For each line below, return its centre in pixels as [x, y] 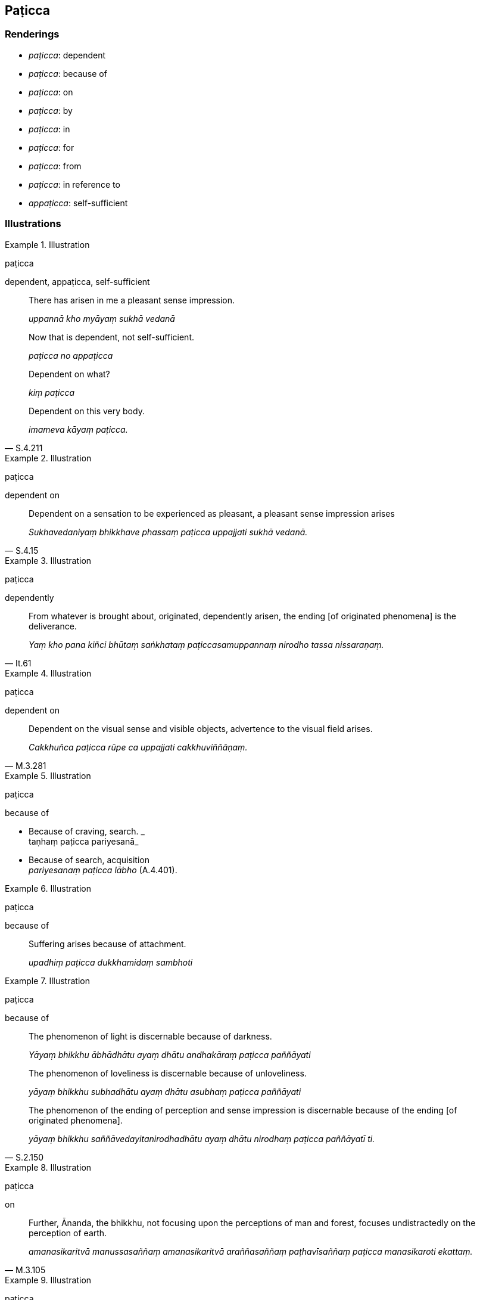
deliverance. [53, 626]
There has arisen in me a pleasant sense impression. [132, 300]
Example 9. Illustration [48, 1280]
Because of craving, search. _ [87, 831]
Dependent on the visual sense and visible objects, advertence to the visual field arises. [201, 728]
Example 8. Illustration [48, 1167]
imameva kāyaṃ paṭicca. [78, 429]
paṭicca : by [51, 110]
